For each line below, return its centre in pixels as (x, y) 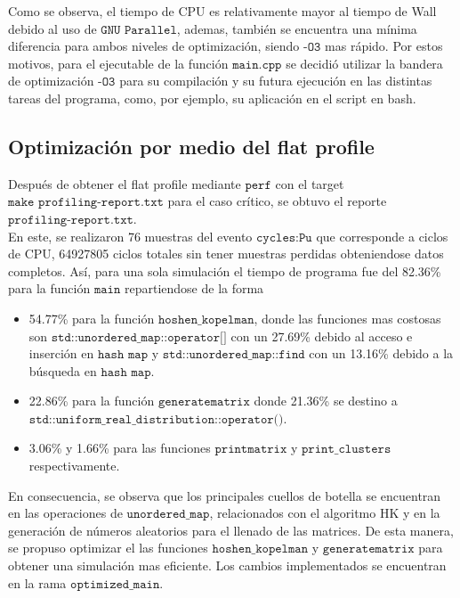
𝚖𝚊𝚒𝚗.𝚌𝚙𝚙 (257, 65)
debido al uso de (52, 28)
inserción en (61, 353)
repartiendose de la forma (194, 288)
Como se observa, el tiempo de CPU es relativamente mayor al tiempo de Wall (222, 11)
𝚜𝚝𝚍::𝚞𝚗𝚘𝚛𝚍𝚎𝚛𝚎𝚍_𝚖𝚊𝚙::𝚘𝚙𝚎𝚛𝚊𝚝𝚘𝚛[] (139, 337)
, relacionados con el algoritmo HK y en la (325, 513)
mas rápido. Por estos (384, 46)
